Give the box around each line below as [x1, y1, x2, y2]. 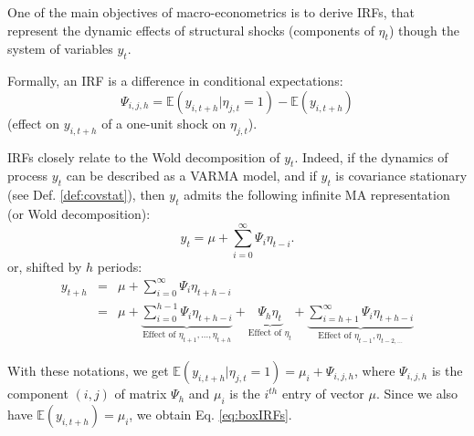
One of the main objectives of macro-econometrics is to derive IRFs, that [7, 3, 416, 21]
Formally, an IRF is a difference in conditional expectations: [7, 71, 343, 90]
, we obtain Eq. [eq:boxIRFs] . [129, 405, 292, 424]
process [7, 166, 48, 185]
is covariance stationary [335, 166, 468, 185]
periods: [97, 256, 142, 275]
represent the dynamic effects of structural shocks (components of [7, 20, 374, 39]
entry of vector [281, 384, 364, 403]
